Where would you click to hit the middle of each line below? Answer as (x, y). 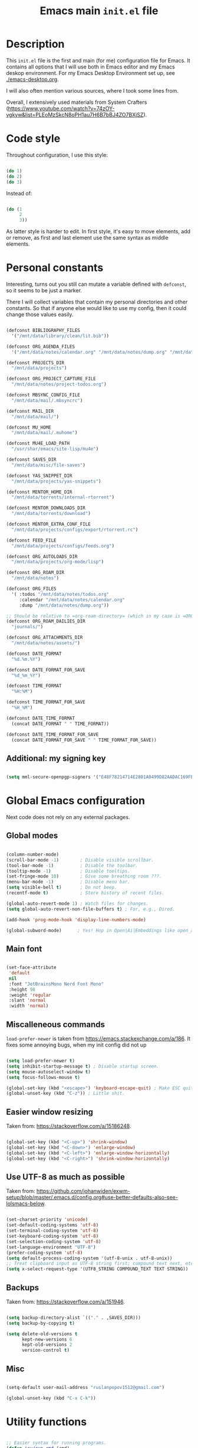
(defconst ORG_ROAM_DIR (35, 573)
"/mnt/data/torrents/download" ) (51, 514)
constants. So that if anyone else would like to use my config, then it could (96, 308)
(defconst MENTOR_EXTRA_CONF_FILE (49, 524)
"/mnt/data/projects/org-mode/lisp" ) (58, 562)
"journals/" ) (27, 627)
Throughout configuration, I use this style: (57, 155)
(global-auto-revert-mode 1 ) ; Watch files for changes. (77, 904)
